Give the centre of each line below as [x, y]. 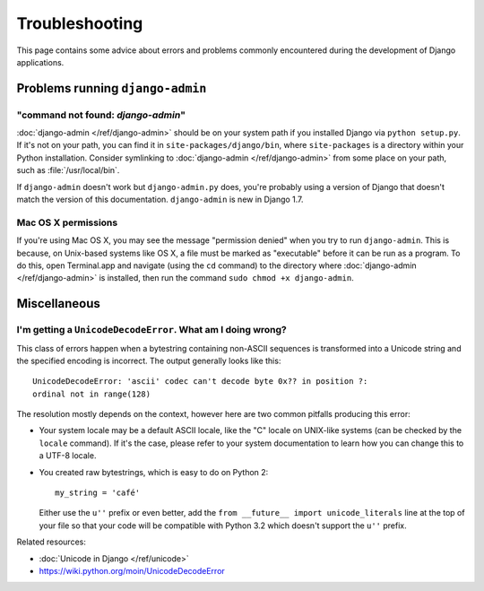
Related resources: [52, 542]
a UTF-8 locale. [68, 456]
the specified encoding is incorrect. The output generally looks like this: [149, 361]
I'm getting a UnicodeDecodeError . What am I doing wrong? [151, 330]
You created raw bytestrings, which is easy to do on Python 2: [154, 472]
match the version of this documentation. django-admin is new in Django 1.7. [160, 200]
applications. [40, 62]
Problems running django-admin [112, 88]
